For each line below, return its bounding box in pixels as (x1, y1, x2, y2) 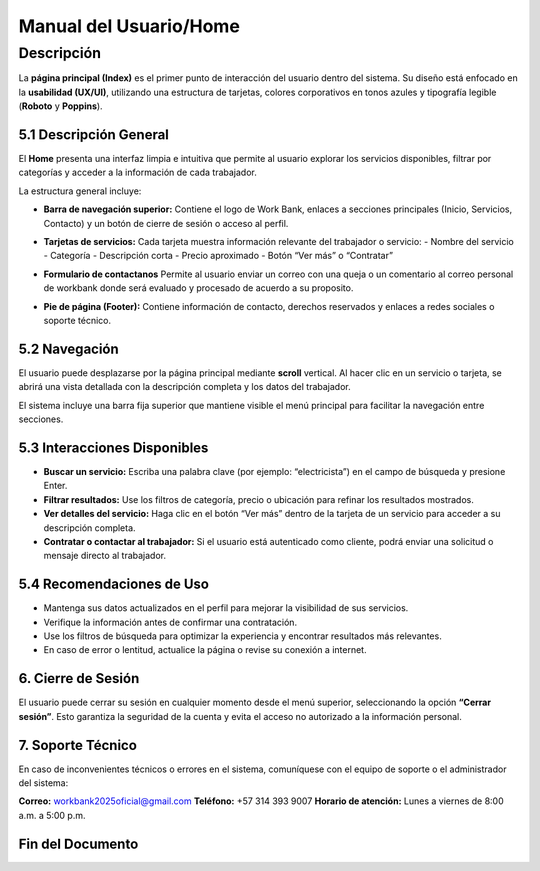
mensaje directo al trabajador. (43, 550, 167, 562)
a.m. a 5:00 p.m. (18, 809, 86, 821)
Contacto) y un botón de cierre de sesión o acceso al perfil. (43, 217, 289, 229)
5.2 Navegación (18, 340, 119, 357)
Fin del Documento (18, 835, 139, 852)
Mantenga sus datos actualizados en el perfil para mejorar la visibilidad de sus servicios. (43, 602, 409, 614)
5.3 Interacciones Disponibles (18, 439, 209, 456)
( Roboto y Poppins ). (18, 100, 104, 112)
